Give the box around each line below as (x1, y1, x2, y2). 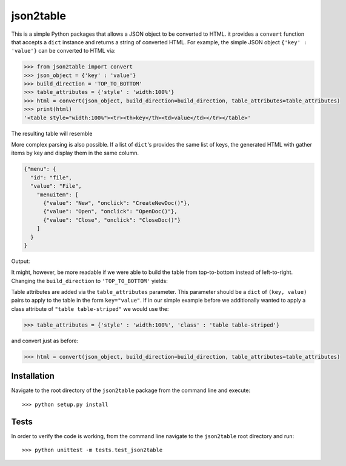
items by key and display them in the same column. (11, 149, 139, 157)
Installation (11, 371, 55, 381)
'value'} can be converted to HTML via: (11, 47, 116, 55)
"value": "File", (30, 182, 82, 190)
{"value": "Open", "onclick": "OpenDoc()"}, (43, 208, 178, 215)
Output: (11, 258, 30, 265)
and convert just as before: (11, 337, 79, 344)
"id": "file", (30, 174, 73, 181)
